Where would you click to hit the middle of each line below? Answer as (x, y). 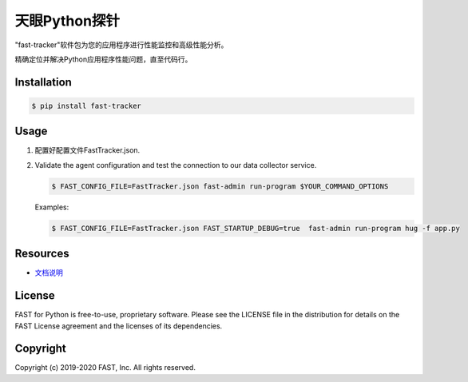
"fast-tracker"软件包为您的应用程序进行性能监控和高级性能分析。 (121, 45)
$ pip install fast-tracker (86, 105)
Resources (42, 254)
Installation (43, 82)
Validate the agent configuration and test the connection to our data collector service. (176, 165)
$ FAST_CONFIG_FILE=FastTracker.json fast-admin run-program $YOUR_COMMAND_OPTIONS (220, 186)
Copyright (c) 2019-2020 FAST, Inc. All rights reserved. (105, 368)
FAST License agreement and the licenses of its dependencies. (119, 326)
